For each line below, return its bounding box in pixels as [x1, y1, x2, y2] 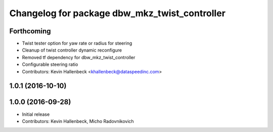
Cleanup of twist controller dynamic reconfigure [22, 47, 122, 53]
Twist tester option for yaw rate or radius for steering [22, 40, 132, 47]
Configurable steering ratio [22, 61, 78, 68]
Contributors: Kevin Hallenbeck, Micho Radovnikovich [22, 118, 134, 124]
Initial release [22, 111, 50, 117]
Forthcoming [9, 27, 51, 35]
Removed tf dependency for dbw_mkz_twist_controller [22, 54, 135, 60]
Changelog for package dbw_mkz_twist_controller [9, 8, 226, 19]
